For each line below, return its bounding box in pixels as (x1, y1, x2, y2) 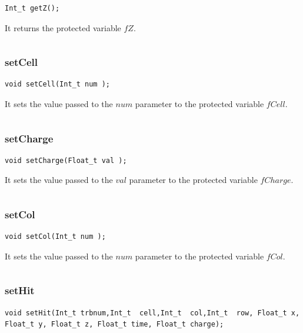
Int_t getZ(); (5, 4, 60, 12)
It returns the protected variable (5, 21, 121, 34)
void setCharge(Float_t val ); (5, 156, 127, 165)
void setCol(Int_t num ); (5, 232, 106, 241)
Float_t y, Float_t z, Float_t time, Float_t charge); (5, 320, 224, 329)
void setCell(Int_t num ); (5, 80, 110, 89)
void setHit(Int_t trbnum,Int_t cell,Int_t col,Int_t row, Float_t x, (5, 308, 300, 317)
